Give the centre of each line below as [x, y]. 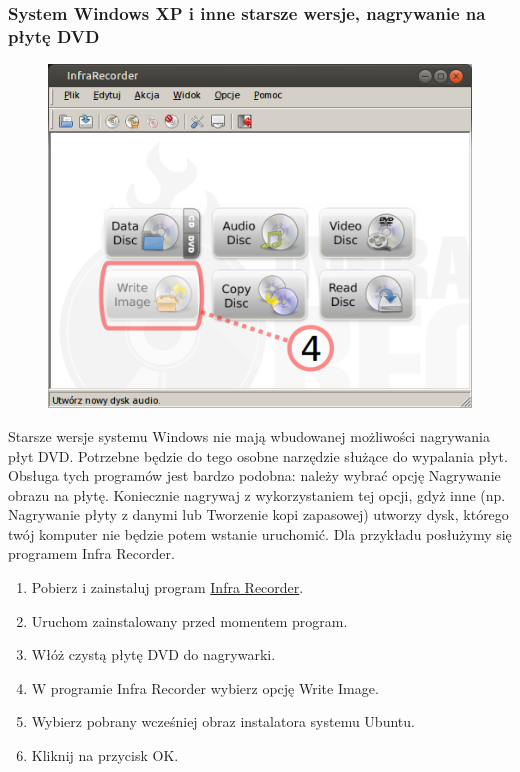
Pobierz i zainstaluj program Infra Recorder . [167, 587]
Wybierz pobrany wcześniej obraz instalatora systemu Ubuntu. [223, 721]
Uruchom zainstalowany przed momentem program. [189, 620]
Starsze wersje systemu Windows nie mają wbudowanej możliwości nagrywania [249, 435]
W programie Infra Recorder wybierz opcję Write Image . [205, 687]
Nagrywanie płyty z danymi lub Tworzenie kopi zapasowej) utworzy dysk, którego [258, 514]
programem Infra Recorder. [91, 553]
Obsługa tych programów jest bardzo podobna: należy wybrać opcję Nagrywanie [254, 475]
